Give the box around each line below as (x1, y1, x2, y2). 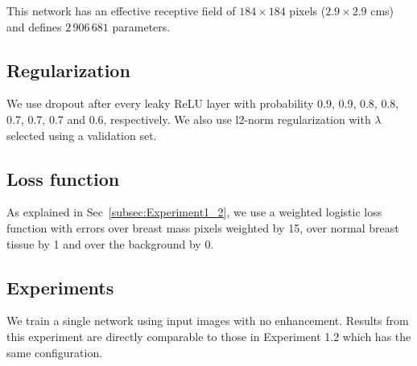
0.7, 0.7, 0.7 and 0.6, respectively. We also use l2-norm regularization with (6, 110, 371, 127)
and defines (6, 18, 62, 35)
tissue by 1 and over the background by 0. (6, 235, 214, 252)
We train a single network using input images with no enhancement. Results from (6, 312, 409, 329)
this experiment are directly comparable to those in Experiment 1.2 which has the (6, 327, 411, 344)
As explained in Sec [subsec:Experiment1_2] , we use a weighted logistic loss (6, 204, 382, 220)
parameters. (112, 18, 171, 35)
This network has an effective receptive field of (6, 2, 236, 19)
